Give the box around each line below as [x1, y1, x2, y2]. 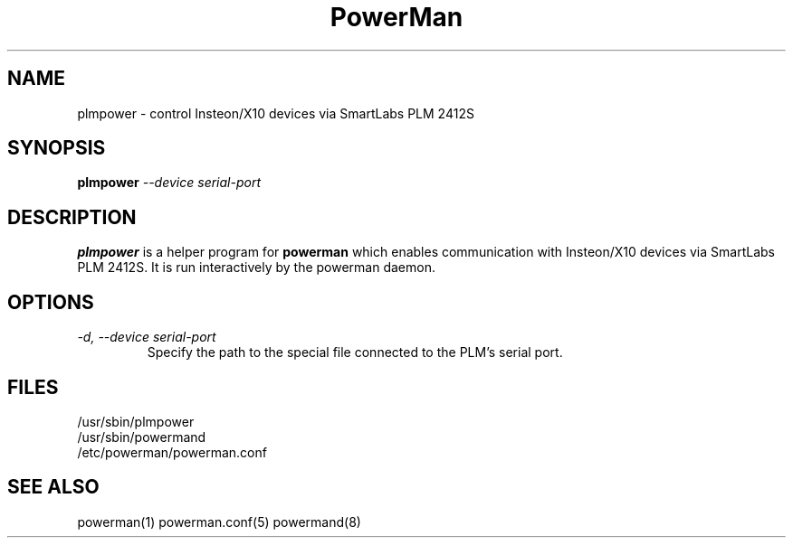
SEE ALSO [7, 475, 100, 499]
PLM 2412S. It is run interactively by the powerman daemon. [77, 259, 435, 276]
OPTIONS [7, 290, 94, 314]
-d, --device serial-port [77, 329, 216, 345]
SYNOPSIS [7, 136, 106, 160]
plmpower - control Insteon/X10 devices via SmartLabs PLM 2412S [77, 105, 474, 121]
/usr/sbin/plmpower [77, 413, 195, 429]
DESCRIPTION [7, 205, 137, 229]
